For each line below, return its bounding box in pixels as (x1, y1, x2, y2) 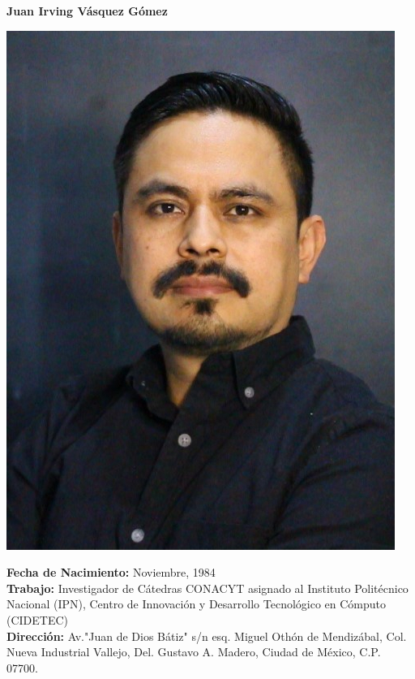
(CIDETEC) (6, 611, 69, 628)
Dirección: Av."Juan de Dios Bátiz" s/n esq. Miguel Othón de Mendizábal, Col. (6, 627, 407, 644)
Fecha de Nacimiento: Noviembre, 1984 (6, 564, 216, 581)
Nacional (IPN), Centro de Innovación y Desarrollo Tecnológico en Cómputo (6, 595, 387, 612)
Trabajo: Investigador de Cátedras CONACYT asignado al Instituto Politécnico (6, 579, 409, 596)
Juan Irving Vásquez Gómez (6, 2, 168, 19)
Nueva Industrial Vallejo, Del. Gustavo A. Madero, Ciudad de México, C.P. (6, 643, 381, 660)
